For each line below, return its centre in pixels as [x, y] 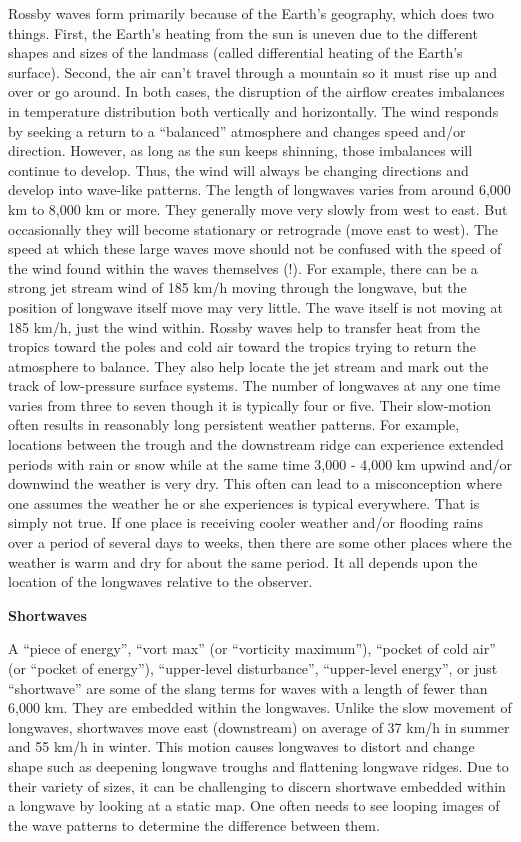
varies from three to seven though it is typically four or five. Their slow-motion [250, 404]
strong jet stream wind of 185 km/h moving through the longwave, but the [237, 287]
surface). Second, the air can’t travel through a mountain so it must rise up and [252, 71]
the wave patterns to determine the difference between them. [194, 824]
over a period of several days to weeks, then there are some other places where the [260, 542]
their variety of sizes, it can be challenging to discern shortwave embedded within [257, 785]
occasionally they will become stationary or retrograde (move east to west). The [253, 228]
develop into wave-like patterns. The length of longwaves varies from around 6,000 [259, 189]
